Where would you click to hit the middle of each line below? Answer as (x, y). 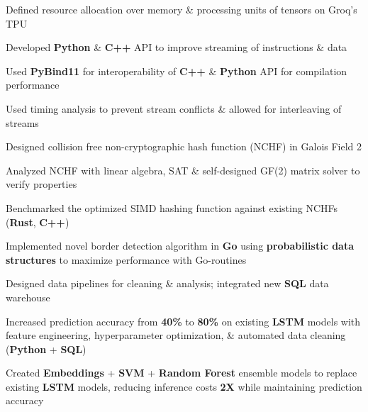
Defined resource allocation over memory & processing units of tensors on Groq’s (182, 9)
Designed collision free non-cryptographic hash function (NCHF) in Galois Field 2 (184, 146)
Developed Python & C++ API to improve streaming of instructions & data (177, 47)
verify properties (41, 184)
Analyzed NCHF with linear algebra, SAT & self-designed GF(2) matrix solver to (183, 170)
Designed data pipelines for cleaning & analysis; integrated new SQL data (167, 283)
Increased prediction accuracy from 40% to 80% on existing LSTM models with (183, 321)
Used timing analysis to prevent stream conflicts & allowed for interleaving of (174, 108)
